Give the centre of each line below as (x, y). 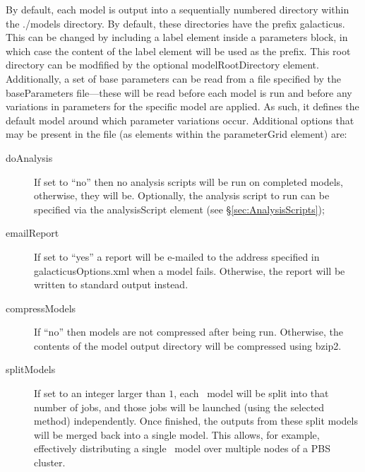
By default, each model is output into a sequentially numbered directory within (178, 9)
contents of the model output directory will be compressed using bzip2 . (188, 345)
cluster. (50, 462)
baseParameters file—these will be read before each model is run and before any (179, 92)
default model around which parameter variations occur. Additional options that (180, 120)
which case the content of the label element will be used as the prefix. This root (178, 51)
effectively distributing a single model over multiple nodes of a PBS (182, 448)
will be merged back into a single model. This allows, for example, (177, 434)
